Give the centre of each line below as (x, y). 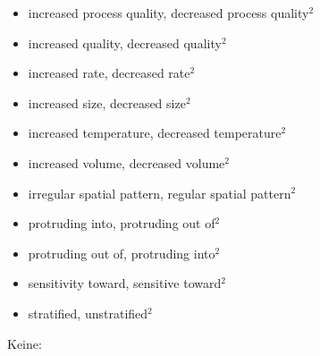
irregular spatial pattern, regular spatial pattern (160, 193)
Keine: (25, 343)
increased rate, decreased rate (109, 73)
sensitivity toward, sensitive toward (125, 283)
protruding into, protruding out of (122, 223)
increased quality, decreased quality (125, 42)
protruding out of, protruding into (122, 253)
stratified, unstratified (88, 313)
